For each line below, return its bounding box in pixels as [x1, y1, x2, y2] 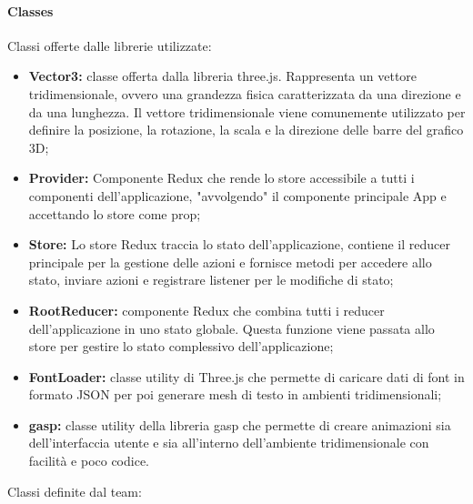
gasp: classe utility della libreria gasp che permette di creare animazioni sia [28, 415, 451, 434]
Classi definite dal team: [7, 481, 142, 500]
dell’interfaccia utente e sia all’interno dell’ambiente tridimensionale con [28, 433, 429, 452]
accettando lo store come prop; [28, 204, 201, 223]
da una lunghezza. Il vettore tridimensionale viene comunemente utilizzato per [28, 102, 466, 121]
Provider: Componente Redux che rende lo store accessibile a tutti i [28, 168, 415, 187]
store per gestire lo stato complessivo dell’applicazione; [28, 337, 334, 356]
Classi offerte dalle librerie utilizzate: [7, 35, 212, 55]
